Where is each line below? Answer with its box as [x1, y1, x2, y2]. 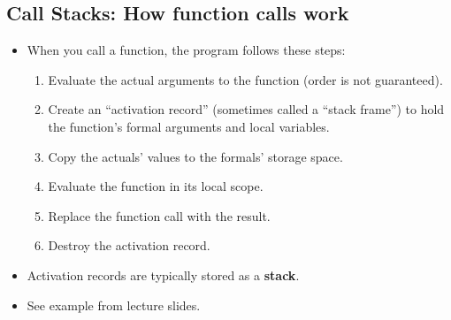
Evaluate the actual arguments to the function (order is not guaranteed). [48, 70, 443, 88]
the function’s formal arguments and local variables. [48, 117, 330, 135]
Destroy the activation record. [48, 236, 210, 255]
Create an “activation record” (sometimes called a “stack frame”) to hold [48, 100, 445, 118]
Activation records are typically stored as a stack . [27, 265, 300, 284]
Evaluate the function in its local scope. [48, 177, 264, 195]
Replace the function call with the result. [48, 206, 271, 225]
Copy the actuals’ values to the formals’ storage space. [48, 147, 343, 165]
